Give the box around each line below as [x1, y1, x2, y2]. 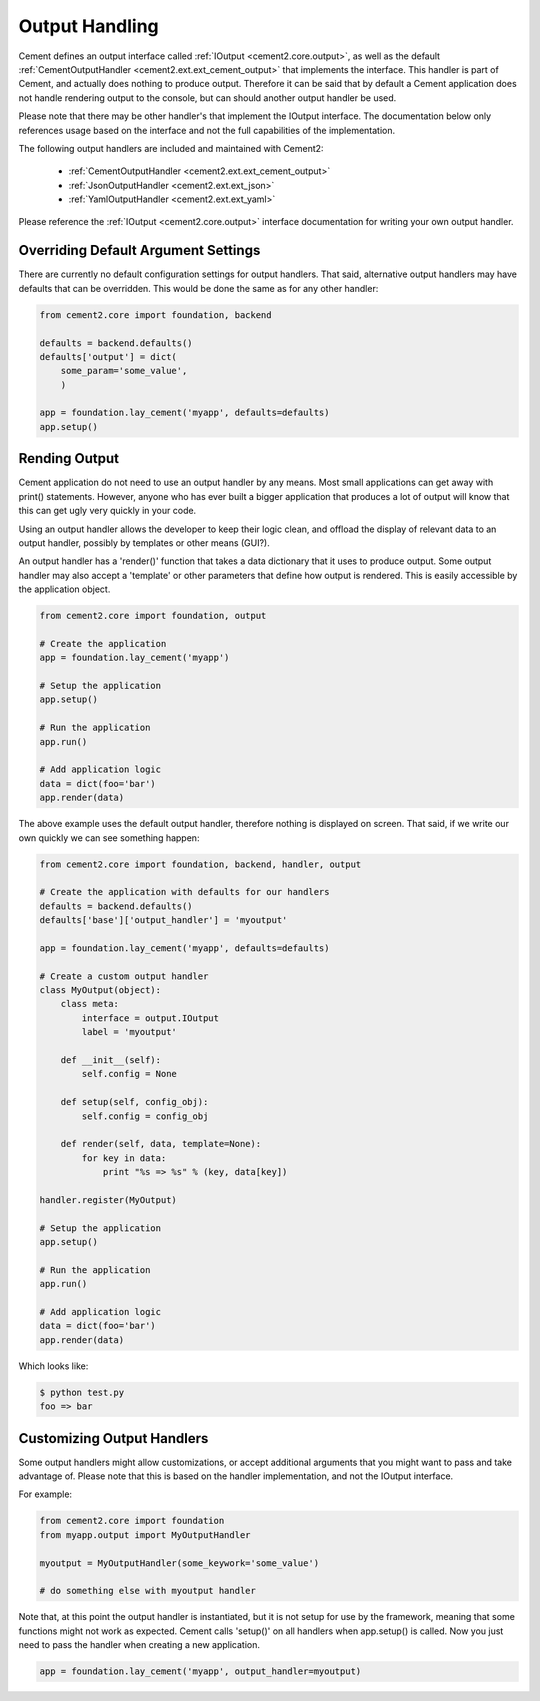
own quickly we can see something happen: [18, 831, 200, 844]
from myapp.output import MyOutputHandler [39, 1529, 251, 1540]
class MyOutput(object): [39, 985, 162, 996]
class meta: [60, 998, 120, 1010]
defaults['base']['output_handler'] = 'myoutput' [39, 915, 288, 926]
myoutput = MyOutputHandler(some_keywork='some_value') [39, 1557, 320, 1569]
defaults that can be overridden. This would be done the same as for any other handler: [18, 282, 379, 294]
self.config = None [81, 1068, 177, 1080]
